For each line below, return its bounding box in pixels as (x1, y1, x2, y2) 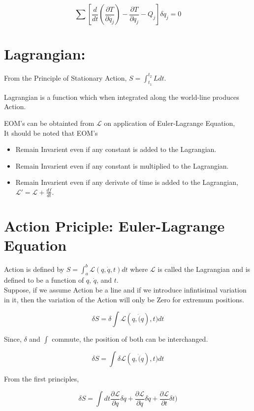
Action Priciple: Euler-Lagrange (4, 216, 225, 235)
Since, (4, 334, 22, 344)
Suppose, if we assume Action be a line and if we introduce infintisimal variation (4, 285, 247, 295)
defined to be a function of (4, 275, 84, 285)
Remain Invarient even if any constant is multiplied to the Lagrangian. (15, 160, 229, 171)
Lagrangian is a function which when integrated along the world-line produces (4, 91, 239, 102)
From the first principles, (4, 374, 79, 384)
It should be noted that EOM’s (4, 127, 98, 138)
